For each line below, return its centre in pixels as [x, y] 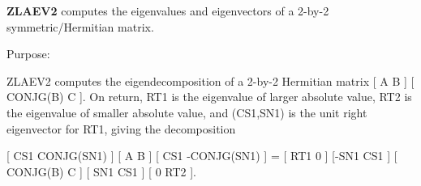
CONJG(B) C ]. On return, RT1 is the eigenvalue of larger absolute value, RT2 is [209, 97]
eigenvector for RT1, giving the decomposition [121, 128]
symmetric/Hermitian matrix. [80, 26]
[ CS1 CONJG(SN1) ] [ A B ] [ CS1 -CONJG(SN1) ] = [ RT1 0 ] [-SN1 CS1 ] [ [202, 156]
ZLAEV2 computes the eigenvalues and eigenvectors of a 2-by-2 [168, 11]
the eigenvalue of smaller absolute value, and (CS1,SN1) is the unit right [187, 112]
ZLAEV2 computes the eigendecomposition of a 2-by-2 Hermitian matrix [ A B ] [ [210, 80]
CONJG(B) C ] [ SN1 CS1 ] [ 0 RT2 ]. [101, 171]
